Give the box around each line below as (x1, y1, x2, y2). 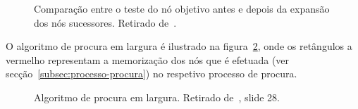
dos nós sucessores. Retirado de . (34, 15, 177, 30)
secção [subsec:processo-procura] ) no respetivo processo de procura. (6, 66, 297, 81)
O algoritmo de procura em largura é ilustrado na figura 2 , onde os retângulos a (6, 39, 352, 53)
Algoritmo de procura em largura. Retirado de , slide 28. (34, 89, 280, 104)
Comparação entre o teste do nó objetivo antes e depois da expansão (34, 1, 330, 15)
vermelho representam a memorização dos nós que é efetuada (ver (6, 52, 290, 67)
